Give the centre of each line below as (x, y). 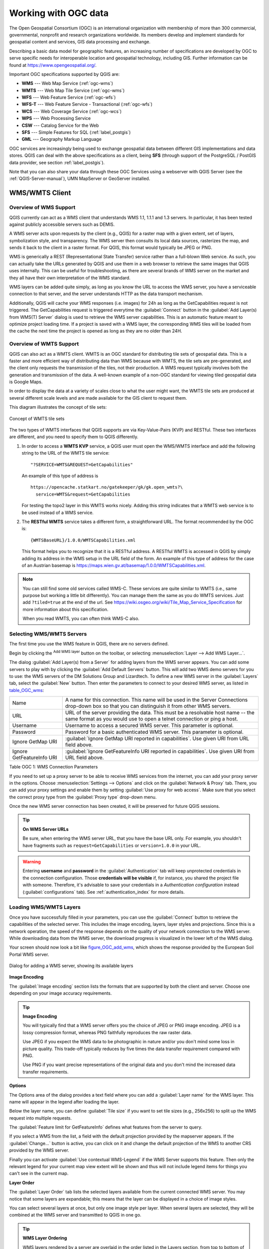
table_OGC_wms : (27, 690)
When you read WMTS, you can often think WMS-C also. (81, 619)
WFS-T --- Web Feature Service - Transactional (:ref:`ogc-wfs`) (87, 104)
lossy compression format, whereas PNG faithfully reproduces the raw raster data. (107, 1032)
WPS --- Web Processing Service (56, 118)
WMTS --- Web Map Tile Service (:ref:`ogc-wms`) (73, 90)
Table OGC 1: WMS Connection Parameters (54, 767)
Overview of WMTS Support (44, 344)
